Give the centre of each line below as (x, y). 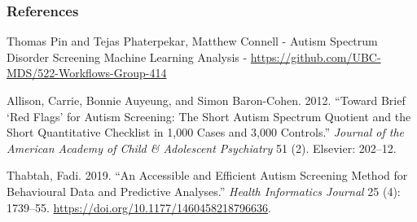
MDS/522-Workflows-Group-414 (87, 73)
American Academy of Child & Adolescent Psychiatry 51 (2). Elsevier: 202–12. (202, 148)
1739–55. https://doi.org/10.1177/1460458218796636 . (139, 207)
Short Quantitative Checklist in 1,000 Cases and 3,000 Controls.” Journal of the (205, 132)
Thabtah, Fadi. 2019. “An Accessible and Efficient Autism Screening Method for (207, 175)
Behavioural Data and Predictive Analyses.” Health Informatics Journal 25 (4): (204, 191)
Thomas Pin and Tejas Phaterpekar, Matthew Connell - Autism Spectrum (192, 41)
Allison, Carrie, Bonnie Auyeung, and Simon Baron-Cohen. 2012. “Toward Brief (206, 100)
